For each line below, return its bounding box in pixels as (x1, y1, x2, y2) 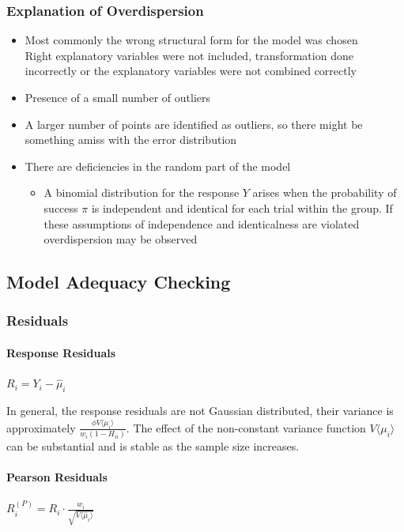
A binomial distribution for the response (43, 184, 240, 201)
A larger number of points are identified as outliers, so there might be (25, 115, 363, 132)
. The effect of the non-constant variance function (126, 419, 366, 436)
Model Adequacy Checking (6, 270, 231, 294)
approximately (6, 419, 76, 436)
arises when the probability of (252, 184, 397, 201)
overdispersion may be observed (43, 231, 198, 247)
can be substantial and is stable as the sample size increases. (6, 438, 300, 455)
